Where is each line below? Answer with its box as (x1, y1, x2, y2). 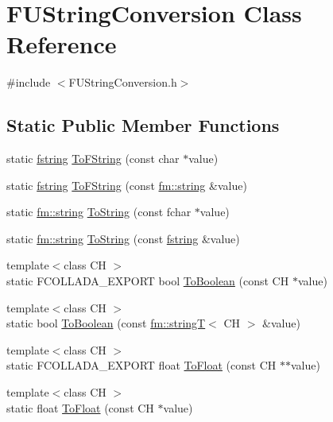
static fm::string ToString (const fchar (6, 203, 192, 220)
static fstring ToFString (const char (6, 150, 180, 167)
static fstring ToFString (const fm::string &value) (6, 176, 247, 193)
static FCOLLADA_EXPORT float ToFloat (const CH (6, 357, 277, 374)
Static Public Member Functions (6, 113, 280, 137)
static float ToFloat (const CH (6, 399, 154, 416)
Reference (6, 28, 117, 60)
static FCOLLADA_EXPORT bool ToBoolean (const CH (6, 273, 289, 289)
